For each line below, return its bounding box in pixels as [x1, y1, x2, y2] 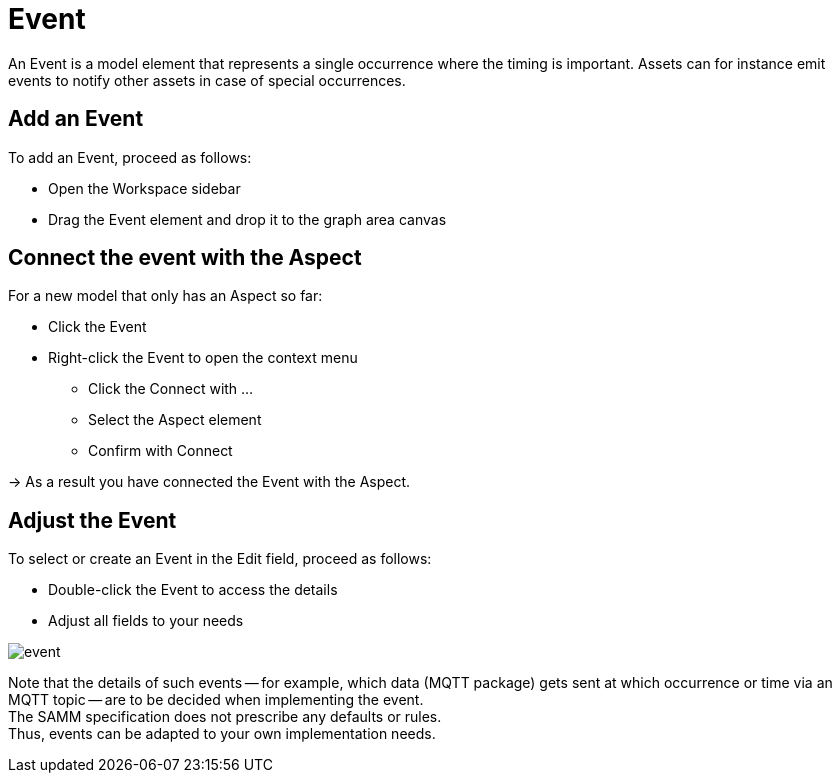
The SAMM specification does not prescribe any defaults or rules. [8, 708, 442, 726]
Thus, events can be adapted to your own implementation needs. [8, 725, 436, 743]
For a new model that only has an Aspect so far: [8, 287, 323, 305]
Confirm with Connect [88, 442, 233, 460]
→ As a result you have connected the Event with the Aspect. [8, 473, 411, 491]
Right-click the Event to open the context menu [48, 349, 358, 367]
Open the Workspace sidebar [48, 179, 241, 197]
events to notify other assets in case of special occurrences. [8, 71, 406, 89]
